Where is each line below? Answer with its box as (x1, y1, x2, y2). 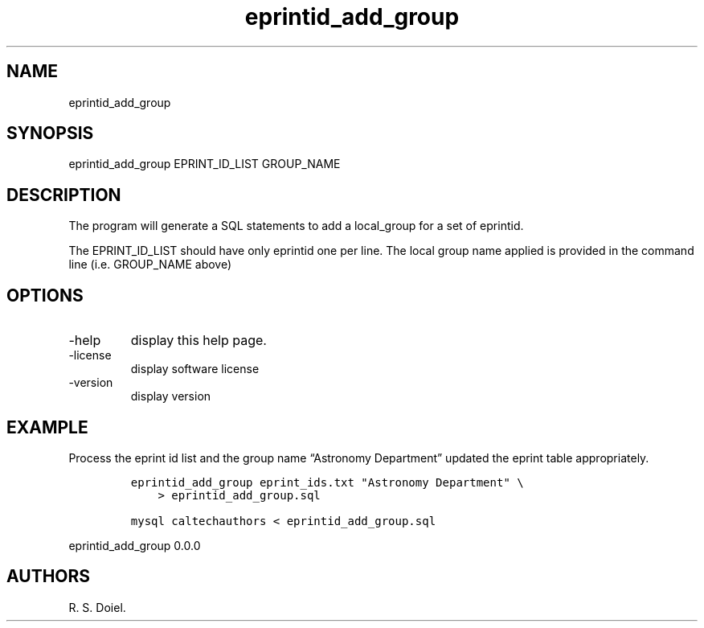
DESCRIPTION (6, 184, 121, 205)
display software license (130, 362, 260, 376)
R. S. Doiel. (68, 600, 126, 614)
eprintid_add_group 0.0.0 (68, 538, 201, 552)
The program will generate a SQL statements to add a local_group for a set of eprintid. (68, 219, 524, 233)
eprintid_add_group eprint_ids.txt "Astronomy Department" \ (130, 475, 524, 489)
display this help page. (130, 332, 267, 349)
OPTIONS (6, 285, 84, 306)
